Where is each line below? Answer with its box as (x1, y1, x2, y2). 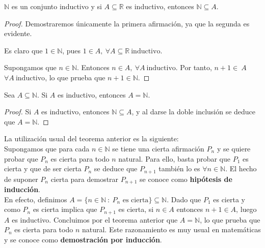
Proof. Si (4, 106, 32, 117)
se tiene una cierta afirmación (112, 143, 204, 153)
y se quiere (217, 143, 251, 153)
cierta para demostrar (50, 173, 119, 184)
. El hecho (225, 163, 257, 174)
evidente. (4, 28, 32, 39)
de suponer (4, 173, 38, 184)
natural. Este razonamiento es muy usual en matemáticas (82, 224, 261, 235)
